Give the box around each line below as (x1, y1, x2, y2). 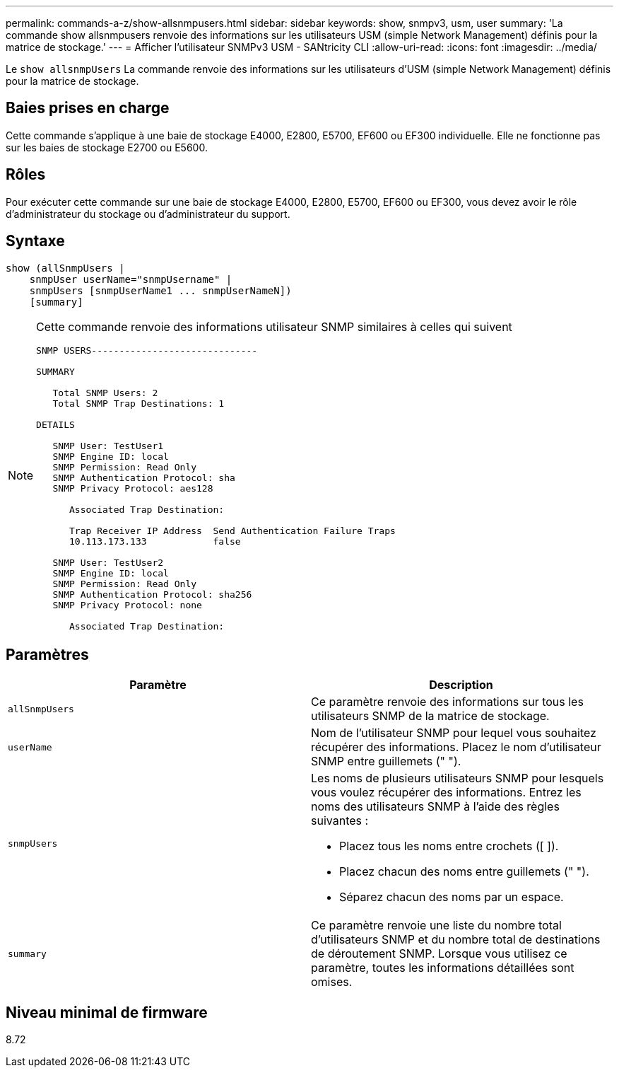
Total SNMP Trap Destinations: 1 (52, 398, 225, 409)
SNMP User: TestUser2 (52, 557, 164, 568)
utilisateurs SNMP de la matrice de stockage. (311, 709, 550, 724)
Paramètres (6, 645, 89, 663)
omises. (311, 975, 353, 990)
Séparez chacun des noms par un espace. (339, 890, 564, 905)
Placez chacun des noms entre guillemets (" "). (339, 864, 589, 879)
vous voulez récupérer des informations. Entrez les (311, 785, 582, 800)
